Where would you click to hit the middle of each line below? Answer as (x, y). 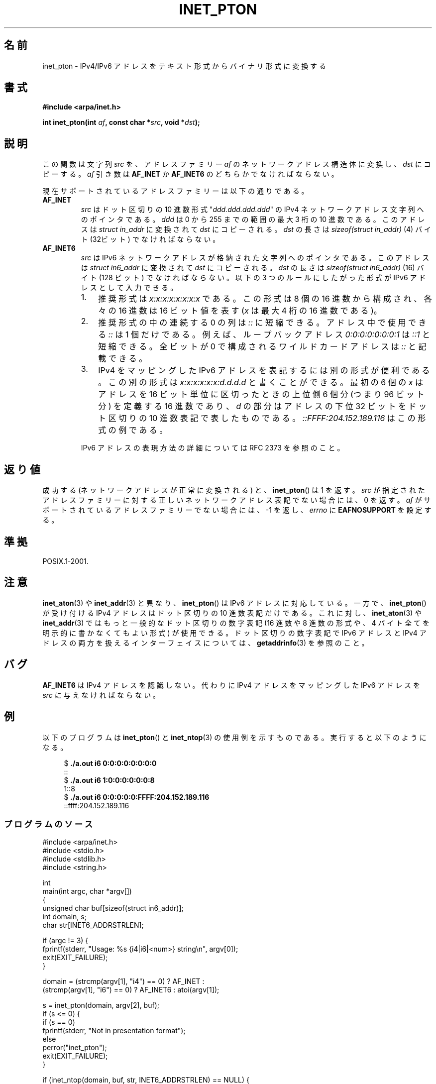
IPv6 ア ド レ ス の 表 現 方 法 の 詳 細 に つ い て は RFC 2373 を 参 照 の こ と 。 (213, 448)
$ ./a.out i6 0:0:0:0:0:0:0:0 (110, 763)
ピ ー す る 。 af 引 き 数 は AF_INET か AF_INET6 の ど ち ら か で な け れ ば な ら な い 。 (190, 174)
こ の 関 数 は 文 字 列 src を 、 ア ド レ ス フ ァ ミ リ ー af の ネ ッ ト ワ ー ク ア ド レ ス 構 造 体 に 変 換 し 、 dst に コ (237, 164)
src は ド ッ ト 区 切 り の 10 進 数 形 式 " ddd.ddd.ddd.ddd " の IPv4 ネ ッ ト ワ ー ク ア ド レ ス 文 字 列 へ (252, 210)
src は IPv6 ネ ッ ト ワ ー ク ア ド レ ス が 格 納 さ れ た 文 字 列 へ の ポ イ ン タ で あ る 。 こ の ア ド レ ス (255, 258)
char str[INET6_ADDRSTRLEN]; (93, 925)
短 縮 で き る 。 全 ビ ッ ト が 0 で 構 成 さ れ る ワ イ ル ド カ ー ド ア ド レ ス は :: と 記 (262, 347)
